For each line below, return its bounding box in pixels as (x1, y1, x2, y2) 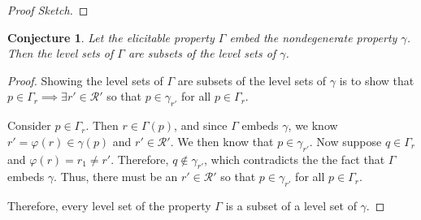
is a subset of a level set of (225, 197, 357, 214)
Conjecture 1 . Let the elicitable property (7, 28, 215, 45)
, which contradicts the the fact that (203, 150, 385, 167)
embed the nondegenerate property (229, 28, 397, 45)
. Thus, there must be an (54, 168, 178, 185)
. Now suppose (309, 132, 382, 149)
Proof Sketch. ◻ (7, 2, 89, 18)
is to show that (339, 71, 414, 88)
